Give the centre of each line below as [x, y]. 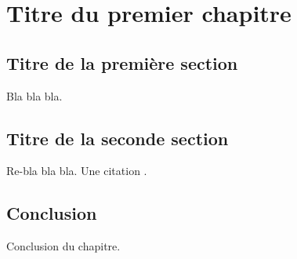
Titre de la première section [122, 62]
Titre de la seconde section [118, 138]
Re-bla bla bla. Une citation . [77, 171]
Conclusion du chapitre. [63, 246]
